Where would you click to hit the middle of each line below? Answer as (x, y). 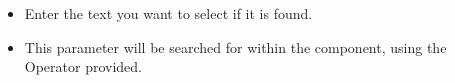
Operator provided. (83, 66)
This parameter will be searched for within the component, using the (235, 46)
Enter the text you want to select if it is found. (168, 13)
